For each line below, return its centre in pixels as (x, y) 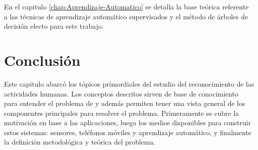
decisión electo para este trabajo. (54, 26)
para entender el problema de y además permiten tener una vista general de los (125, 103)
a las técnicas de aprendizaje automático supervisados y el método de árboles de (126, 16)
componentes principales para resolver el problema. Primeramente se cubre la (122, 113)
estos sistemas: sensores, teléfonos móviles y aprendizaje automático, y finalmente (128, 132)
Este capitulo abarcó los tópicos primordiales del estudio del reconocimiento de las (129, 83)
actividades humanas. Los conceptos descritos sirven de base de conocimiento (121, 93)
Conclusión (42, 60)
